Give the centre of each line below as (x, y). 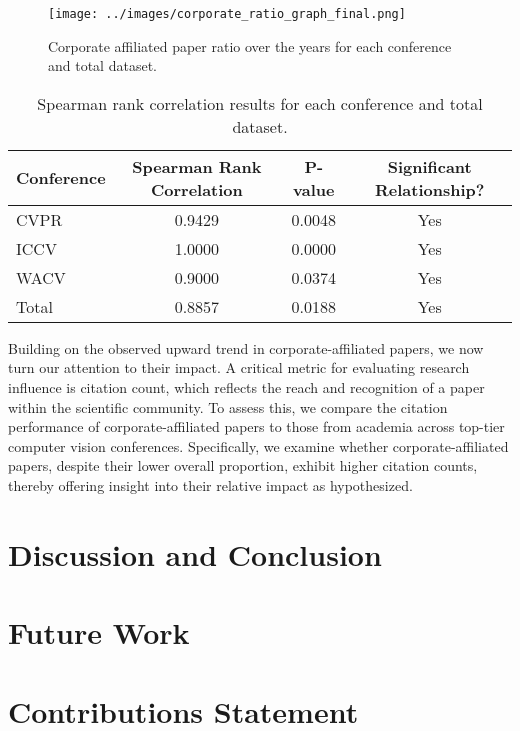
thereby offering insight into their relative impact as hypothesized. (210, 485)
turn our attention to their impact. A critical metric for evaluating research (239, 367)
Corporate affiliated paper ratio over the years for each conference (250, 45)
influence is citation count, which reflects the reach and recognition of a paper (246, 387)
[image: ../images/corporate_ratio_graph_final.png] (227, 14)
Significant (429, 166)
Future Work (99, 632)
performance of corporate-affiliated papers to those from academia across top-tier (256, 426)
